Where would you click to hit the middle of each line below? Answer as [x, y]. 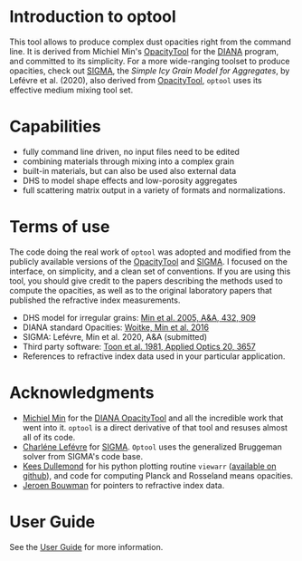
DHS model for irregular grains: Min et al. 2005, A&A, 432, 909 [139, 317]
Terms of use [60, 227]
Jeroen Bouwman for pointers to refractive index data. [123, 485]
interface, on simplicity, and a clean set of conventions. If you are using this [150, 271]
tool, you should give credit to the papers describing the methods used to [146, 280]
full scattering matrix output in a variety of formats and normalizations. [154, 190]
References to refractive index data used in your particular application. [154, 356]
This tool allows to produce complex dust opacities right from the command [151, 42]
